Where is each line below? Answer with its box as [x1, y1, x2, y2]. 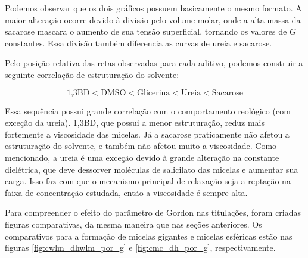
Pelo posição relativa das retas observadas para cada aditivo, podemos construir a [5, 57, 303, 69]
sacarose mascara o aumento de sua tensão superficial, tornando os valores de [5, 25, 287, 38]
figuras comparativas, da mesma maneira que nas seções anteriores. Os [5, 217, 262, 230]
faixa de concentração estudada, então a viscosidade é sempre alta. [5, 186, 248, 198]
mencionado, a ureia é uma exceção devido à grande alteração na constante [5, 151, 279, 163]
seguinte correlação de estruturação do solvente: [5, 68, 179, 80]
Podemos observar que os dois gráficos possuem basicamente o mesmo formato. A [5, 2, 302, 14]
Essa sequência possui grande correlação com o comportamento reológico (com [5, 104, 291, 117]
